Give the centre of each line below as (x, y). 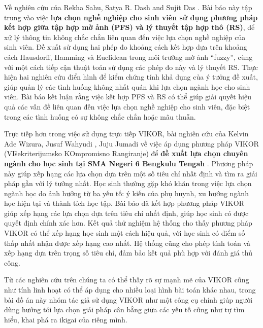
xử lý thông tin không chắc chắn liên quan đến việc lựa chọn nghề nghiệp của (125, 37)
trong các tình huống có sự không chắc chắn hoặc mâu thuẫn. (100, 116)
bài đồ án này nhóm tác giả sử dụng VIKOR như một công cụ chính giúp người (128, 299)
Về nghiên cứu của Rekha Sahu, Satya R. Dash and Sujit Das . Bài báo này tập (128, 7)
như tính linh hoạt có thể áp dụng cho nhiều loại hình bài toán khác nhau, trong (130, 290)
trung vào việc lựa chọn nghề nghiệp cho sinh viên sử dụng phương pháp (131, 17)
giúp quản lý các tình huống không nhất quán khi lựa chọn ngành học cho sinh (127, 86)
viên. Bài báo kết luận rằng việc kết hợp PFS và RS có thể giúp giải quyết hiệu (128, 97)
